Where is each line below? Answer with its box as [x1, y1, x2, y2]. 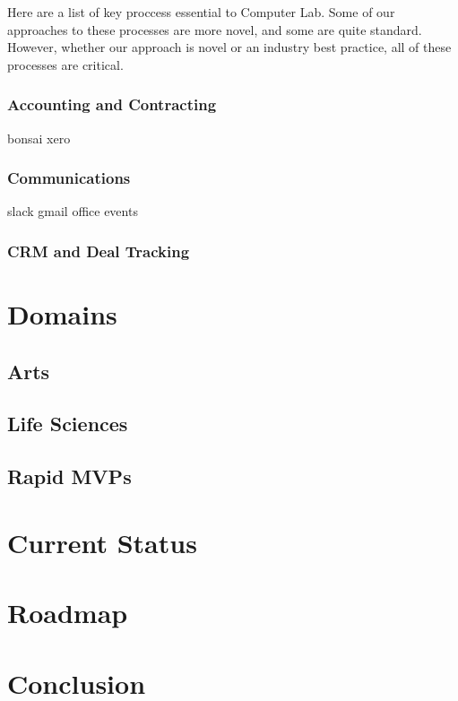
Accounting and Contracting [7, 93, 217, 116]
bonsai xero [7, 128, 71, 147]
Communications [7, 167, 131, 189]
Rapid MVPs [7, 463, 132, 490]
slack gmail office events [7, 202, 138, 221]
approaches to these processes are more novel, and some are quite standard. [7, 20, 422, 39]
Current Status [7, 524, 197, 560]
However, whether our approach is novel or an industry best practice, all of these [7, 38, 452, 56]
